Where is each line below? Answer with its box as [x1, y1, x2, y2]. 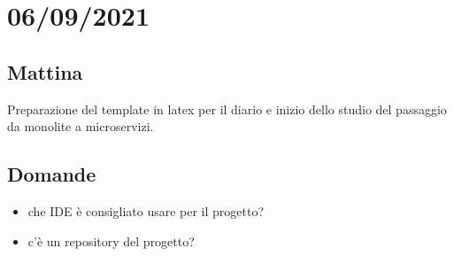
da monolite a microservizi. [7, 117, 154, 136]
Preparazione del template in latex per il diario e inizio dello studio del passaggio [7, 99, 447, 118]
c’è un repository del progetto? [27, 231, 195, 250]
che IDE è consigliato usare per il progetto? [27, 201, 265, 220]
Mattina [7, 58, 83, 85]
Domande [7, 160, 96, 188]
